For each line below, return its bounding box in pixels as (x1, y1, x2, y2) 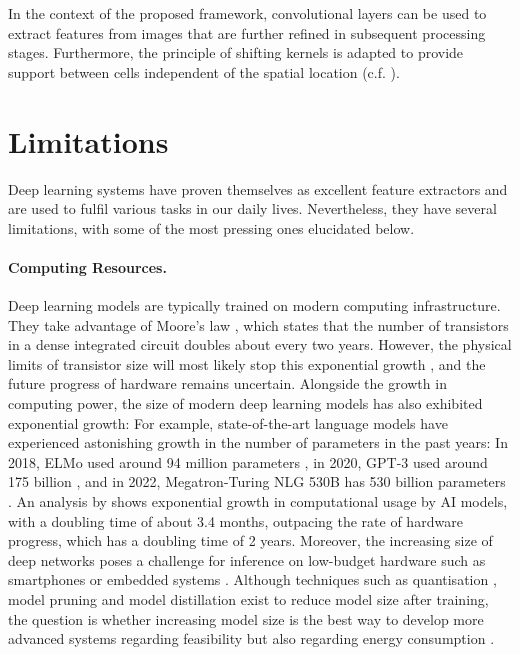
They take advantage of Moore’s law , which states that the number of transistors (8, 314, 509, 335)
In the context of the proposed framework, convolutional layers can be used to (8, 3, 487, 23)
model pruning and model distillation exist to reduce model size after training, (8, 588, 489, 609)
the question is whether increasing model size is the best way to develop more (8, 608, 484, 629)
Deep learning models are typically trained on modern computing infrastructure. (8, 295, 501, 316)
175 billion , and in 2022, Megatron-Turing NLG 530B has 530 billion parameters (8, 471, 506, 492)
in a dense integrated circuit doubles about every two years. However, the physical (8, 334, 512, 355)
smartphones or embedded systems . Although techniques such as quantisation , (8, 569, 497, 590)
